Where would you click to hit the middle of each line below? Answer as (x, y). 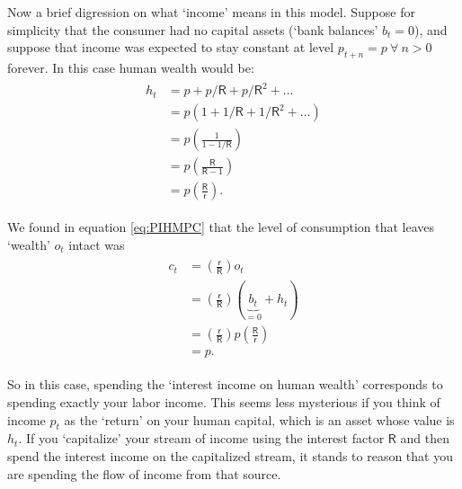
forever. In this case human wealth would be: (131, 67)
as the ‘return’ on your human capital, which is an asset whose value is (259, 419)
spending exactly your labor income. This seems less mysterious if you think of (224, 402)
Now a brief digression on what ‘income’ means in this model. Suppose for (211, 12)
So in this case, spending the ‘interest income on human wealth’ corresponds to (225, 384)
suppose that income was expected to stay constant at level (171, 47)
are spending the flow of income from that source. (144, 473)
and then (425, 438)
